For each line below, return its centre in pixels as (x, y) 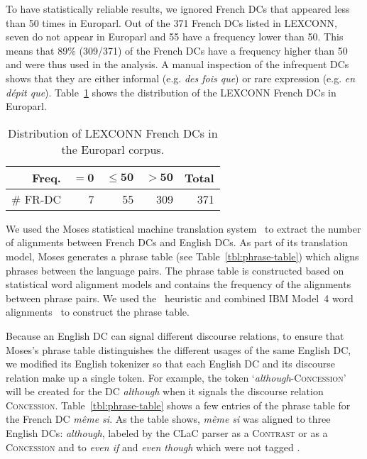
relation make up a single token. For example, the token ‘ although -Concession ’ (176, 377)
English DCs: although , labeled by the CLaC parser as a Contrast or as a (167, 433)
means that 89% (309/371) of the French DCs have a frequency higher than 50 (177, 50)
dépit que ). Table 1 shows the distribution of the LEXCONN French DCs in (171, 92)
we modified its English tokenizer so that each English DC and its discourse (170, 364)
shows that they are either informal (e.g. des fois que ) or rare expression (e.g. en (181, 78)
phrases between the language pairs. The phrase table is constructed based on (175, 270)
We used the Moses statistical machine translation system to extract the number (183, 228)
